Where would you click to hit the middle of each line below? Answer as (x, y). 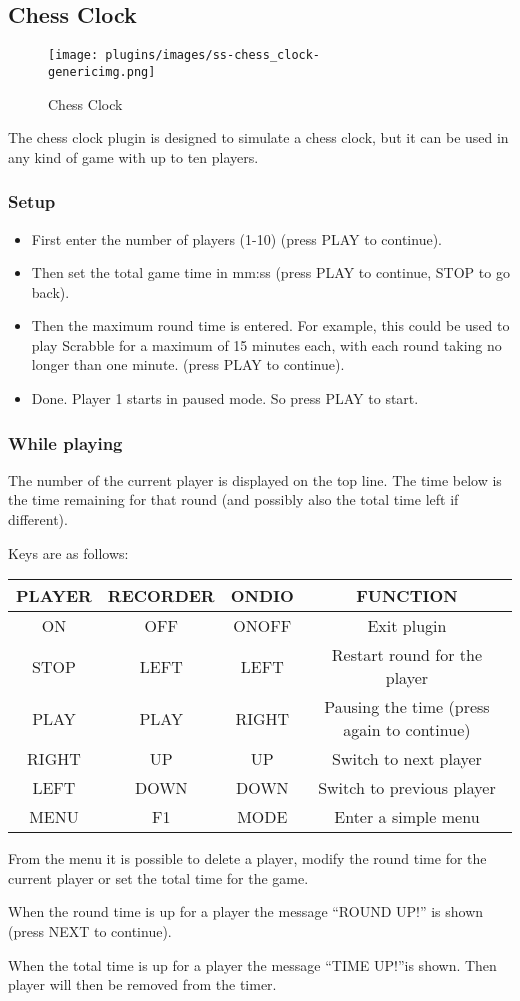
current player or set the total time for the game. (158, 877)
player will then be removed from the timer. (142, 984)
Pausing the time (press (407, 707)
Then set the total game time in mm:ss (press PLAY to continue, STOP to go (270, 272)
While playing (65, 442)
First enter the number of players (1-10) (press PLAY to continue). (236, 238)
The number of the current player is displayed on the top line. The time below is (255, 479)
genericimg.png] (102, 71)
